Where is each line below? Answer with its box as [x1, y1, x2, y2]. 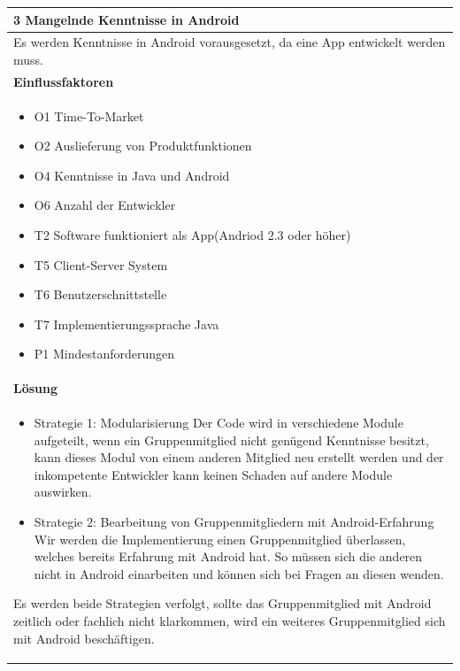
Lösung [13, 379, 58, 397]
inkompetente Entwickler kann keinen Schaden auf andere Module [34, 465, 393, 483]
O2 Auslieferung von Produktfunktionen [34, 136, 252, 155]
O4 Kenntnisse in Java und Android [34, 166, 230, 184]
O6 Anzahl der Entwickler [34, 196, 176, 214]
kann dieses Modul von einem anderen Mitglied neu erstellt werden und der [34, 448, 444, 467]
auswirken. [34, 482, 92, 501]
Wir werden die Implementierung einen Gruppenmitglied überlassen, [34, 529, 406, 548]
